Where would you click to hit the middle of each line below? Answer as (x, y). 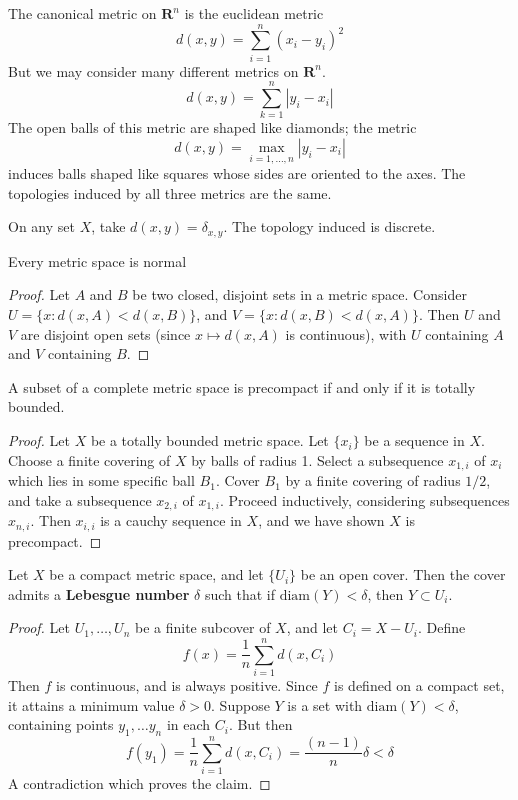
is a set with (325, 704)
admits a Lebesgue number (99, 593)
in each (188, 724)
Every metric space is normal (97, 260)
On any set (41, 226)
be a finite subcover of (202, 627)
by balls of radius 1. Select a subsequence (317, 459)
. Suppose (240, 704)
